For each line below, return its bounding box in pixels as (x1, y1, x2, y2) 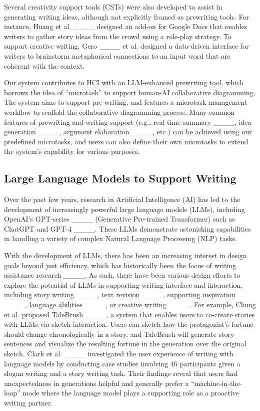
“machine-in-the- (191, 377, 242, 388)
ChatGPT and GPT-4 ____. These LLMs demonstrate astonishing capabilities (4, 223, 251, 234)
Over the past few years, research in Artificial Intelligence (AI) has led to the (4, 194, 240, 204)
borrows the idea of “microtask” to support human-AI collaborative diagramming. (4, 87, 255, 97)
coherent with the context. (4, 60, 85, 71)
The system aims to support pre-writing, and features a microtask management (4, 97, 247, 107)
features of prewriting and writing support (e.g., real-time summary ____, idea (4, 116, 251, 127)
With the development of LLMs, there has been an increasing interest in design (4, 250, 247, 261)
